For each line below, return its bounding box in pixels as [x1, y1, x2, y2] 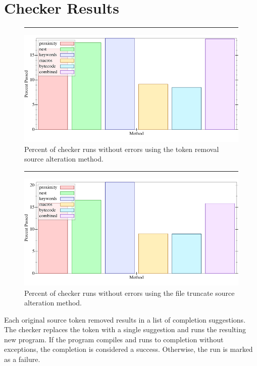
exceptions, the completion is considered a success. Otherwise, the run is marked [4, 344, 253, 354]
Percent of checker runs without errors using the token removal [24, 143, 219, 154]
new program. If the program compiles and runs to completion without [4, 334, 224, 344]
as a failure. [4, 354, 40, 364]
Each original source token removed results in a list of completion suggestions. [4, 314, 246, 325]
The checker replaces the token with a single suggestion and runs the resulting [4, 324, 246, 335]
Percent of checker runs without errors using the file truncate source [24, 287, 235, 298]
